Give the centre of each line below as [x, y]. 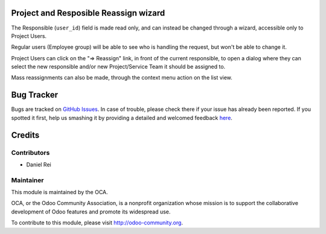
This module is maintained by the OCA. [59, 192]
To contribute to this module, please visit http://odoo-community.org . [97, 223]
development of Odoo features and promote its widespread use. [91, 212]
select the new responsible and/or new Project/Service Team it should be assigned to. [118, 67]
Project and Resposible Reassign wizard [88, 13]
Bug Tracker [35, 95]
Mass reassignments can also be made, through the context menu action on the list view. [122, 78]
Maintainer [27, 180]
